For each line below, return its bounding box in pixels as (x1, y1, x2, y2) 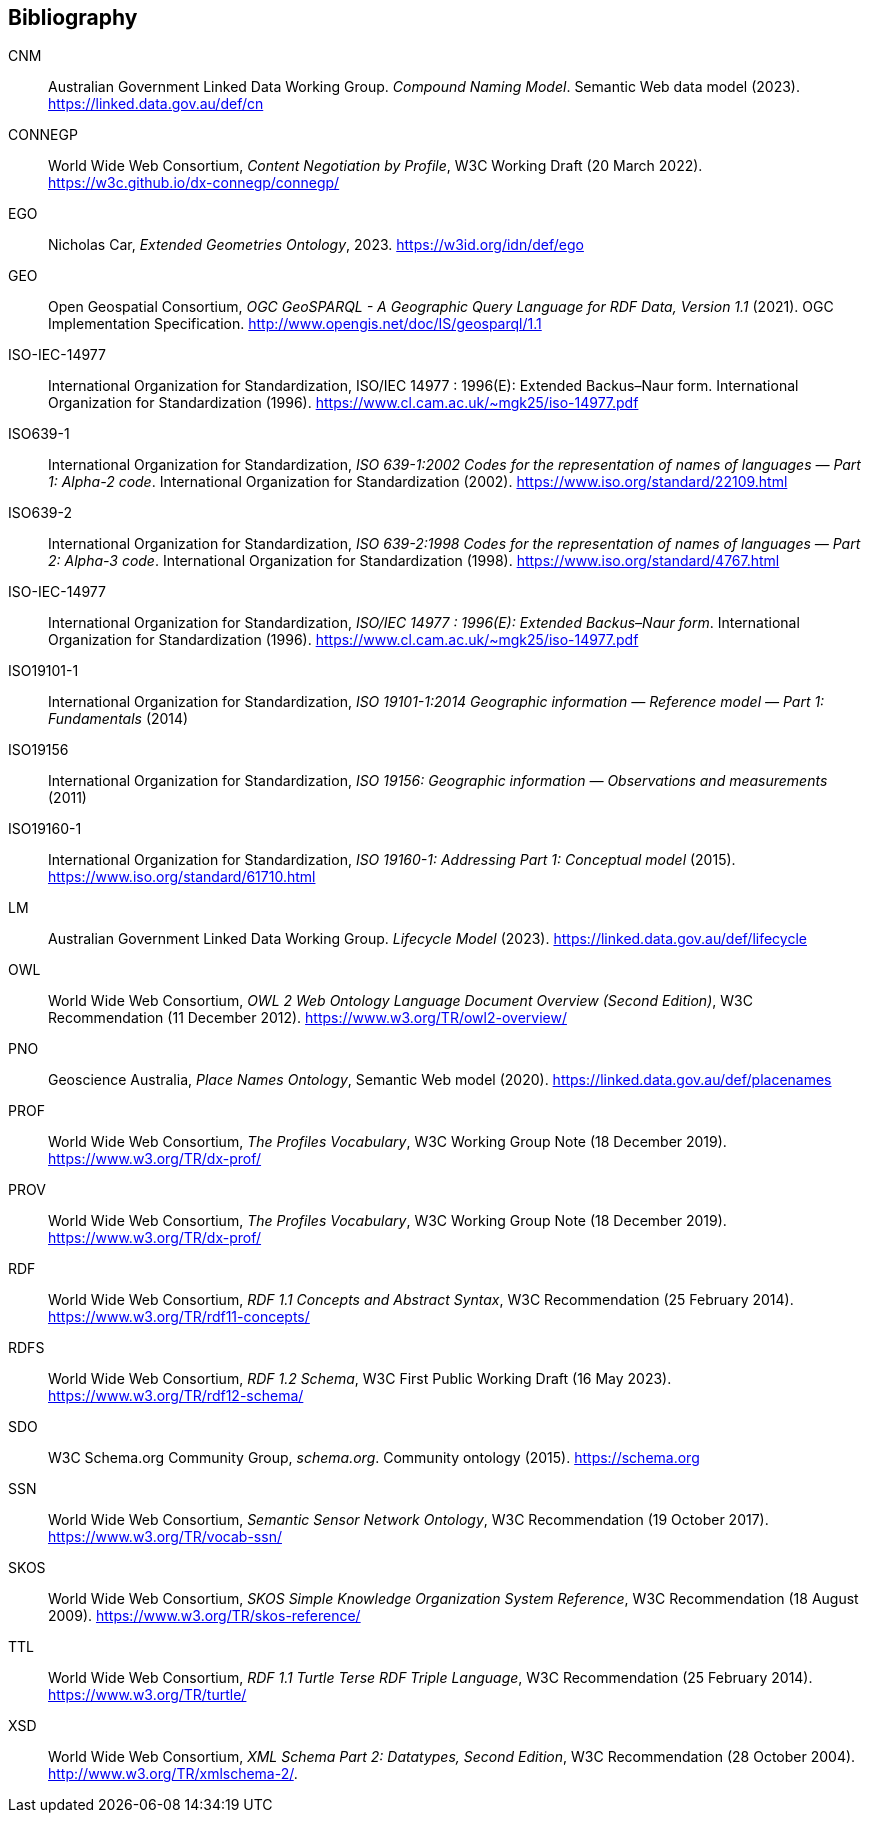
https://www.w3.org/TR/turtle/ (48, 1686, 247, 1704)
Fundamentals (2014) (48, 710, 189, 728)
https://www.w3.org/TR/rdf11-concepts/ (48, 1308, 310, 1326)
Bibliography (8, 5, 138, 30)
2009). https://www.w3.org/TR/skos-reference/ (48, 1607, 361, 1625)
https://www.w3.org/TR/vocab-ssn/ (48, 1528, 282, 1546)
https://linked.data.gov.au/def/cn (48, 95, 264, 113)
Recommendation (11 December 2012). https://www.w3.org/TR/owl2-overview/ (48, 1009, 567, 1027)
